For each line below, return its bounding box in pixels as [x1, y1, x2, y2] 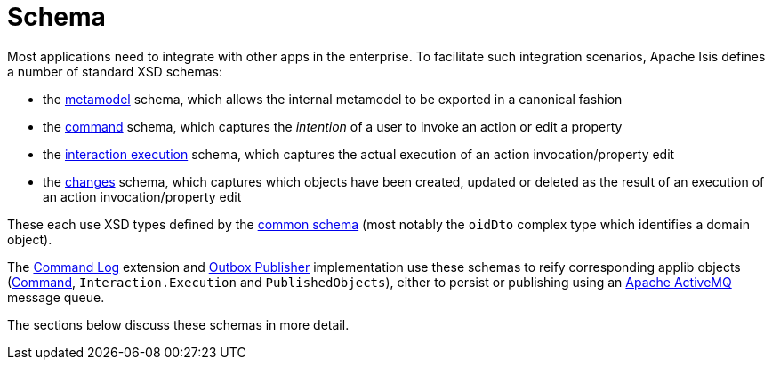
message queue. [7, 289, 105, 305]
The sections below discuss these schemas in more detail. [7, 316, 350, 332]
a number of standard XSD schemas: [7, 63, 223, 79]
